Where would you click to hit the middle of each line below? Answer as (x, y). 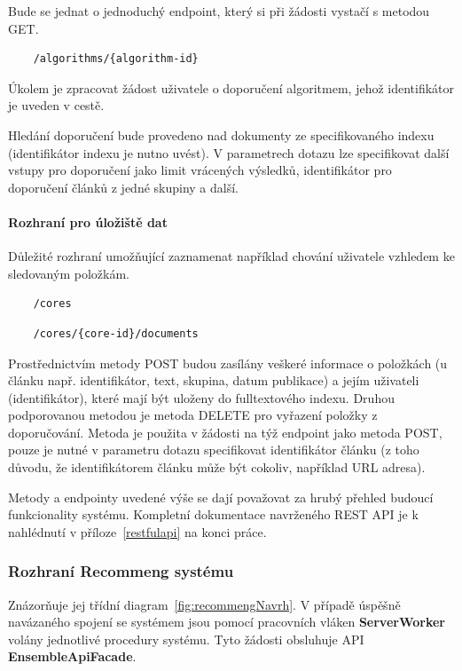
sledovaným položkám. (69, 273)
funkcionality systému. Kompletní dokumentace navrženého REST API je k (213, 514)
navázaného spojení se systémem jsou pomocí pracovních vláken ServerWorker (227, 622)
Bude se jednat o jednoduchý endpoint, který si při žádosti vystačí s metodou (219, 11)
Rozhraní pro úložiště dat (88, 221)
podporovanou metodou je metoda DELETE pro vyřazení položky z (193, 415)
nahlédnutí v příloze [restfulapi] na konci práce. (137, 531)
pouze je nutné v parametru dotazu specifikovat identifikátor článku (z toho (214, 450)
